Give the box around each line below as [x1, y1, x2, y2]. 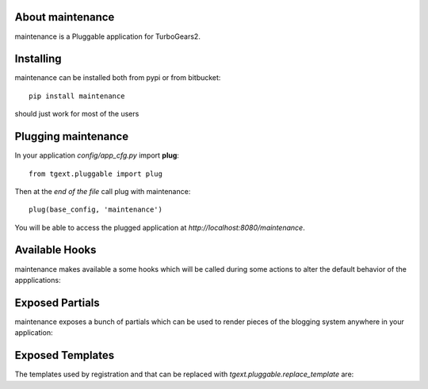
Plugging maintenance [14, 130, 129, 143]
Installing [14, 52, 63, 66]
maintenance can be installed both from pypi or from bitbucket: [14, 73, 221, 82]
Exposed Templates [14, 349, 115, 362]
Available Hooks [14, 243, 97, 257]
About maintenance [14, 10, 115, 24]
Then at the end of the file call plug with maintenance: [14, 186, 191, 196]
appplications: [14, 275, 61, 284]
